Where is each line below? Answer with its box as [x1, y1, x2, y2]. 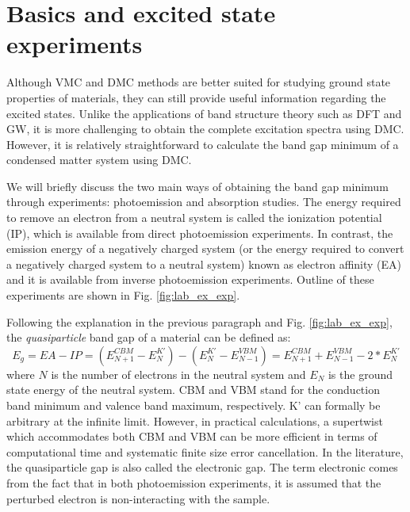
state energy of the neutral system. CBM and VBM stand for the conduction [6, 381, 380, 398]
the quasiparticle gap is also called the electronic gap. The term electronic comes [6, 459, 398, 476]
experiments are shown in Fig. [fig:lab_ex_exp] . [6, 287, 240, 304]
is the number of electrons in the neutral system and [51, 365, 306, 382]
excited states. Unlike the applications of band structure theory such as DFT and [6, 105, 402, 121]
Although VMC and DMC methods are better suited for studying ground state [6, 74, 391, 90]
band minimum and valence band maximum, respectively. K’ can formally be [6, 397, 381, 413]
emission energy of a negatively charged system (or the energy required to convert [6, 240, 404, 257]
